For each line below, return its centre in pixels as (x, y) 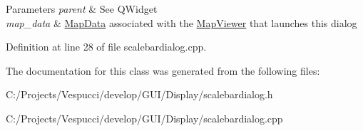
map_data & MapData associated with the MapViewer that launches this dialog (181, 22)
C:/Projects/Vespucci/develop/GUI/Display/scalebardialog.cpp (144, 118)
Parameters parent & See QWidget (82, 9)
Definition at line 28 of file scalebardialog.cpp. (106, 47)
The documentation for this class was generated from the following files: (163, 70)
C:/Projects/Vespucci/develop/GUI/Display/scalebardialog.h (139, 94)
